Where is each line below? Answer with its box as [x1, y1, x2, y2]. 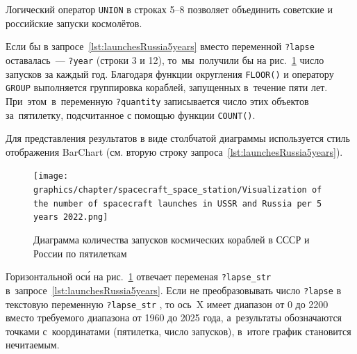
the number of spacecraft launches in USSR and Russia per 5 [33, 198, 322, 209]
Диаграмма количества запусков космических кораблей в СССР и [33, 232, 310, 246]
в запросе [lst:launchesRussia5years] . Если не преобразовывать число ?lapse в [6, 282, 342, 297]
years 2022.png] [33, 212, 108, 223]
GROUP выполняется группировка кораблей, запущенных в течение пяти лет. [6, 80, 328, 95]
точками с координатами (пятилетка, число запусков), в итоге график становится [6, 323, 351, 338]
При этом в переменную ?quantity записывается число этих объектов [6, 93, 309, 108]
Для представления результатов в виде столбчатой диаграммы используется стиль [6, 131, 350, 145]
